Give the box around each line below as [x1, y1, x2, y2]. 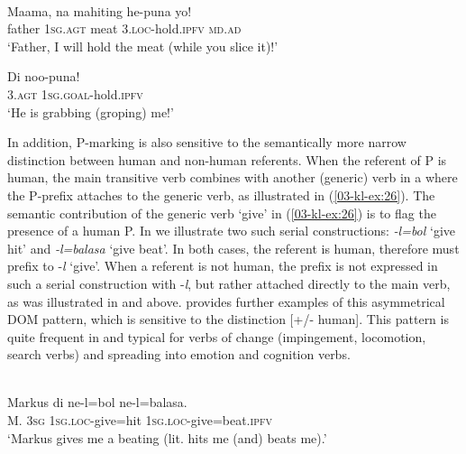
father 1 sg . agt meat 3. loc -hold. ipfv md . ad [7, 19, 242, 38]
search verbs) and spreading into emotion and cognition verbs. [7, 345, 351, 364]
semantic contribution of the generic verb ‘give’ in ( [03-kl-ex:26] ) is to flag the [7, 203, 436, 222]
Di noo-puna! [7, 67, 80, 86]
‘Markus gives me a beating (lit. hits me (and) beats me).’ [7, 428, 327, 447]
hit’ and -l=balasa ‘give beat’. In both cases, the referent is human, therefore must [7, 238, 460, 257]
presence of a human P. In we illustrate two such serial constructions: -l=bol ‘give [7, 221, 456, 240]
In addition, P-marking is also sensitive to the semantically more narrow [7, 133, 407, 152]
